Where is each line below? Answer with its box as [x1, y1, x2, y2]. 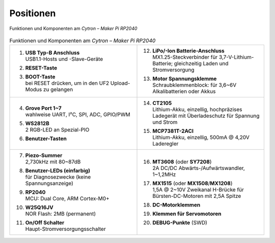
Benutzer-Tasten [25, 135, 67, 142]
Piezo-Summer [25, 152, 63, 159]
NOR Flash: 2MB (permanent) [25, 211, 96, 218]
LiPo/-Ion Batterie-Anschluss [152, 47, 225, 54]
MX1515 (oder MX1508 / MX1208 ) [152, 180, 233, 187]
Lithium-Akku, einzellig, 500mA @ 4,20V [152, 134, 250, 141]
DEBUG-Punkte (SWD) [152, 219, 207, 226]
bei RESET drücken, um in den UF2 [25, 80, 109, 87]
